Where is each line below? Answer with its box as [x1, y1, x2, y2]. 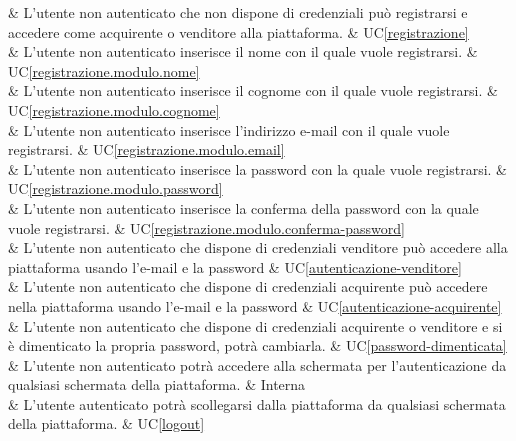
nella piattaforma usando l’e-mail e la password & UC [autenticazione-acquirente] [8, 295, 502, 316]
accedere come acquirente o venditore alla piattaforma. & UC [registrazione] [8, 21, 469, 42]
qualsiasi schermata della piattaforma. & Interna [8, 374, 306, 395]
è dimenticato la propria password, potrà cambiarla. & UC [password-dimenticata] [8, 335, 507, 356]
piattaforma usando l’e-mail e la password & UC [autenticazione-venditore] [8, 256, 462, 277]
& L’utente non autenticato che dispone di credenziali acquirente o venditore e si [8, 315, 503, 336]
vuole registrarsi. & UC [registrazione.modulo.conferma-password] [8, 217, 405, 238]
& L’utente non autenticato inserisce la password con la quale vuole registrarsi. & [8, 158, 507, 179]
